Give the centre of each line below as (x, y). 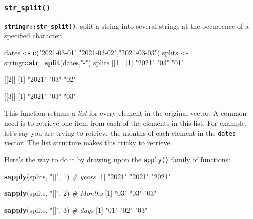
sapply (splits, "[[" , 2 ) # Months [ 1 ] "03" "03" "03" (80, 193)
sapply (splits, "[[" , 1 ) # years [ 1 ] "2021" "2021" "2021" (87, 176)
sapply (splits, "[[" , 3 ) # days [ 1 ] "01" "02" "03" (76, 210)
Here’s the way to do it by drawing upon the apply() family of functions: (117, 159)
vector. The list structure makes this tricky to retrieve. (88, 142)
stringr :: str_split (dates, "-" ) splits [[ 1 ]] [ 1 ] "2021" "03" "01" (94, 62)
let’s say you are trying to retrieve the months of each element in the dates (120, 132)
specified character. (33, 35)
